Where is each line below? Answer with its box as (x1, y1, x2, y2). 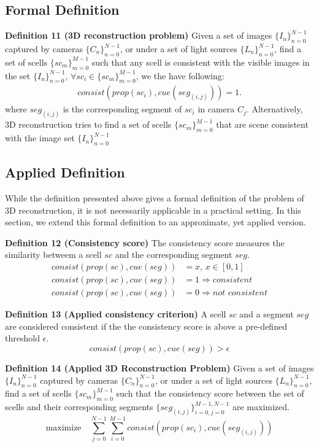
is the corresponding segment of (63, 103, 182, 115)
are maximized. (232, 400, 290, 413)
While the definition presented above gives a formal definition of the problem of (5, 192, 304, 204)
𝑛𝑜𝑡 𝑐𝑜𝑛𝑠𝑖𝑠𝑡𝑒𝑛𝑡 (212, 289, 267, 298)
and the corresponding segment (115, 248, 233, 261)
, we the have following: (136, 69, 225, 82)
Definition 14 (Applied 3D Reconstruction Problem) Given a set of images (5, 361, 314, 374)
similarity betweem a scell (5, 248, 102, 261)
